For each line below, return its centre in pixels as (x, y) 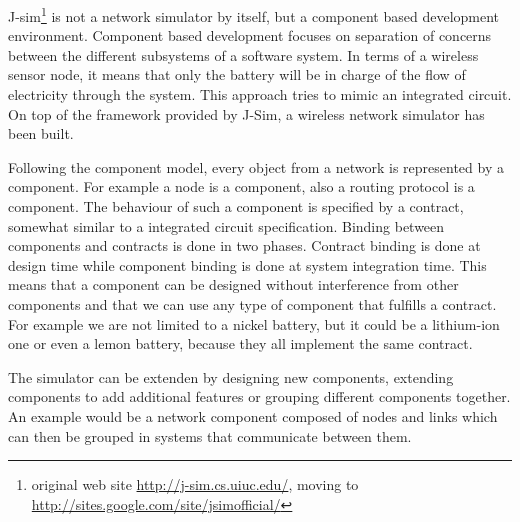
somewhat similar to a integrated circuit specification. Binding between (226, 225)
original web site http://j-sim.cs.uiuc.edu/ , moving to (195, 484)
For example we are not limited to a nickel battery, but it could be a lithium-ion (254, 323)
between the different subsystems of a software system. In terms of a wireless (243, 54)
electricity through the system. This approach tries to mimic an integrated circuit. (260, 94)
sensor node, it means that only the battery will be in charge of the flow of (237, 74)
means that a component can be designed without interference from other (233, 284)
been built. (41, 133)
